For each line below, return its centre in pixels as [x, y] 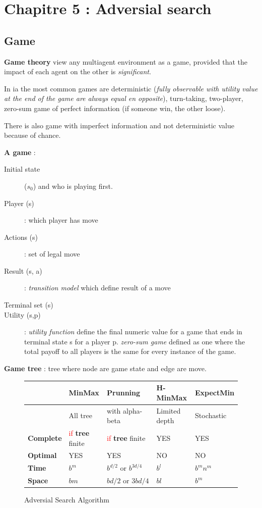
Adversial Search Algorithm [67, 500]
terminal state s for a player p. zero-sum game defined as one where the [135, 341]
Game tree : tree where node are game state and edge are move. [105, 368]
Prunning [124, 392]
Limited [169, 410]
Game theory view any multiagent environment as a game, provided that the [126, 61]
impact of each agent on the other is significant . [78, 71]
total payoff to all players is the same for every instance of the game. [130, 351]
